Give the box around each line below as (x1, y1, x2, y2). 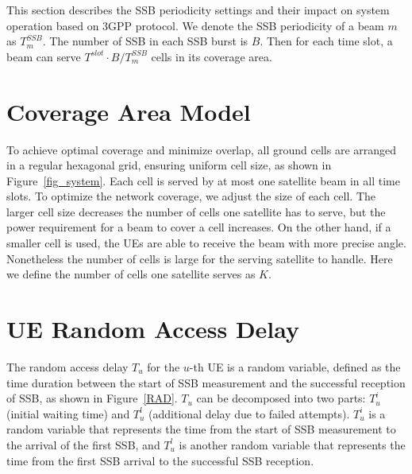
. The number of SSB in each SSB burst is (42, 33, 248, 49)
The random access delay (6, 358, 129, 375)
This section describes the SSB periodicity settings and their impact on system (6, 2, 390, 17)
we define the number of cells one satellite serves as (6, 266, 256, 282)
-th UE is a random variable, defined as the (189, 358, 401, 375)
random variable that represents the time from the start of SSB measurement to (6, 421, 396, 437)
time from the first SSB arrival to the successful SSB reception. (6, 452, 314, 468)
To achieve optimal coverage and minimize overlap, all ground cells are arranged (6, 141, 397, 157)
